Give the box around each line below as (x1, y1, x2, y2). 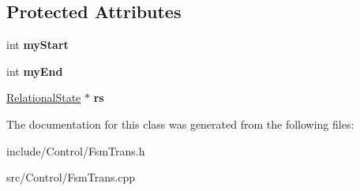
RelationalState (6, 89, 81, 106)
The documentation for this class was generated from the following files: (6, 115, 354, 132)
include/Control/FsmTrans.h (6, 142, 145, 159)
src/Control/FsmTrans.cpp (6, 169, 136, 185)
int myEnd (6, 62, 63, 79)
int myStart (6, 36, 69, 53)
